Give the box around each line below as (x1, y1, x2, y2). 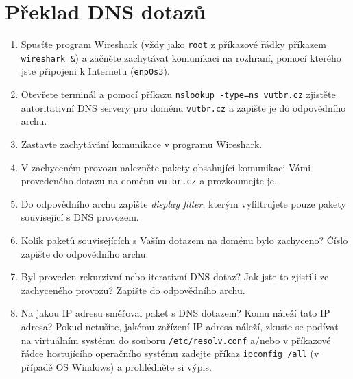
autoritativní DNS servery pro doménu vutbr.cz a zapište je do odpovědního (21, 100, 346, 114)
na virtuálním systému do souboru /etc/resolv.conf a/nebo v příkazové (21, 332, 331, 347)
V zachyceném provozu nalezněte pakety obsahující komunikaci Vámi (21, 160, 311, 174)
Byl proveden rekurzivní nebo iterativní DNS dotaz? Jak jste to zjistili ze (21, 269, 329, 284)
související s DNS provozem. (21, 210, 139, 224)
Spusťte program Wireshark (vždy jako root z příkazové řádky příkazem (21, 37, 326, 51)
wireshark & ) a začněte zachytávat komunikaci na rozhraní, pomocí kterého (21, 50, 341, 64)
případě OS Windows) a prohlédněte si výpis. (21, 359, 212, 374)
